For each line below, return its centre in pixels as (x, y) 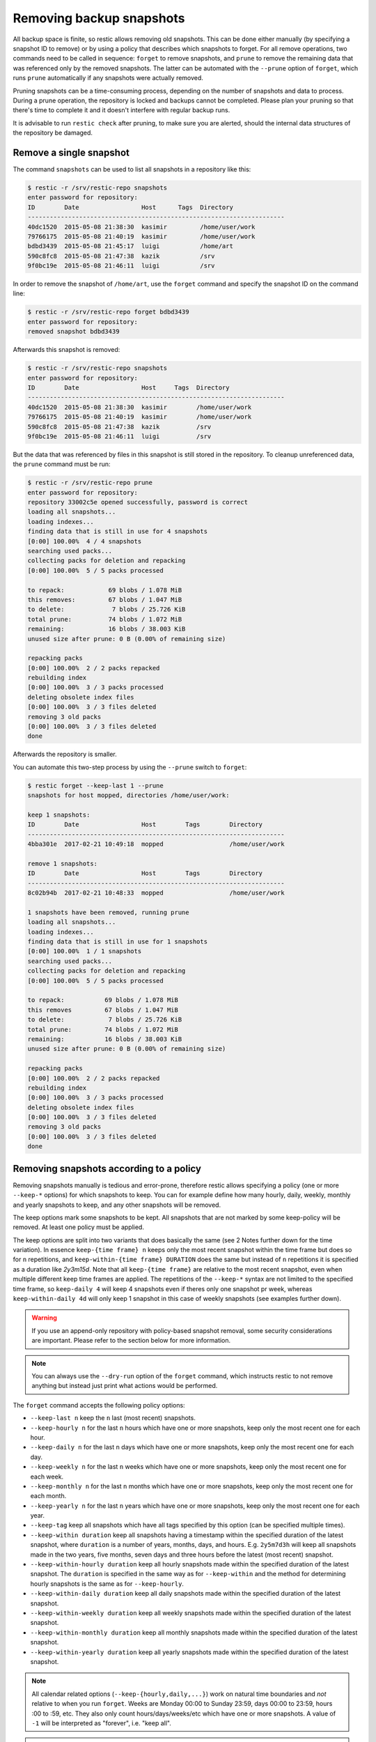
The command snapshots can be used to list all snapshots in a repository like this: (132, 169)
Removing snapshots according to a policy (107, 1168)
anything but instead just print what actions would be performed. (125, 1386)
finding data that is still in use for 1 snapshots (118, 942)
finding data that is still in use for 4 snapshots (118, 532)
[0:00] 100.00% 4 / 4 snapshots (85, 541)
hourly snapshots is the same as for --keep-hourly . (107, 1583)
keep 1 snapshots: (59, 815)
